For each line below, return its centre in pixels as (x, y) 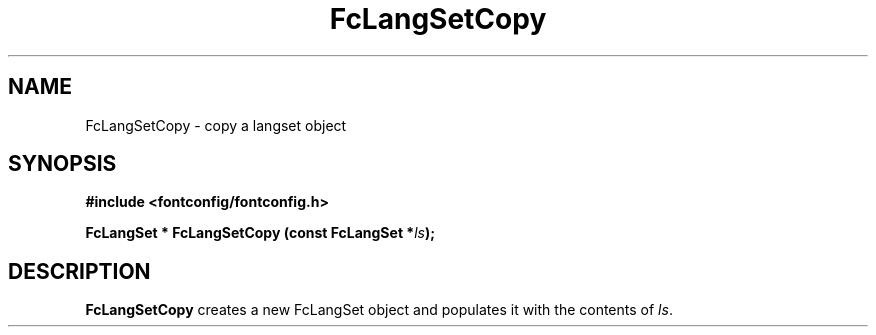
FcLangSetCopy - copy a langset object (216, 125)
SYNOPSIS (62, 164)
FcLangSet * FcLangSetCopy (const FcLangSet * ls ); (260, 233)
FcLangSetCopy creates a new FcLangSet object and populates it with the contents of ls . (379, 310)
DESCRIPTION (79, 271)
